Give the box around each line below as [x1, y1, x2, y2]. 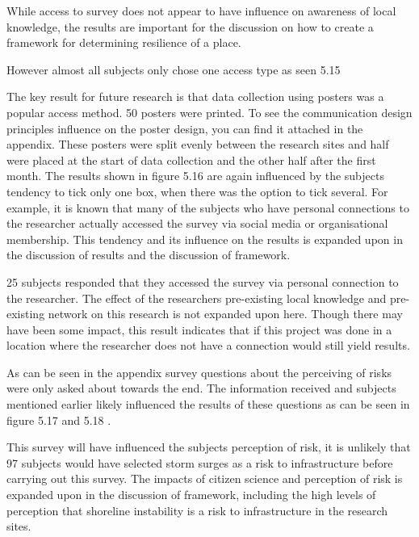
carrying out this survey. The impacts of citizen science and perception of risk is [6, 470, 403, 487]
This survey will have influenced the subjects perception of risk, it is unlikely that [6, 438, 411, 455]
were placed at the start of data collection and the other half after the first [6, 151, 376, 168]
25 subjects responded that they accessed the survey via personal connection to [6, 273, 399, 290]
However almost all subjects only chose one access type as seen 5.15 [6, 61, 341, 78]
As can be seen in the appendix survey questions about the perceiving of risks [6, 363, 392, 380]
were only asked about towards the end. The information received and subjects [6, 380, 396, 396]
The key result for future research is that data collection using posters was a [6, 88, 384, 105]
